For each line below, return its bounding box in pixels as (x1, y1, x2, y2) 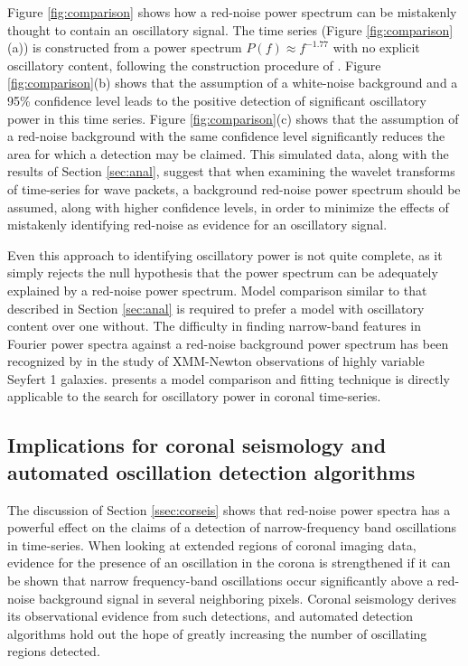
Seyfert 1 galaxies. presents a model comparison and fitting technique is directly (7, 369, 450, 388)
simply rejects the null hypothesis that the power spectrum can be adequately (7, 263, 438, 282)
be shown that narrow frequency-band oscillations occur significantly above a (7, 571, 434, 590)
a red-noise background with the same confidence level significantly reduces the (7, 127, 445, 145)
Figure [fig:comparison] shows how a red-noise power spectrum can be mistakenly (7, 3, 457, 21)
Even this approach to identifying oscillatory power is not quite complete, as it (7, 245, 443, 264)
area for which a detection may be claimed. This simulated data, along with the (7, 144, 449, 163)
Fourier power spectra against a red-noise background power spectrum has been (7, 333, 449, 352)
